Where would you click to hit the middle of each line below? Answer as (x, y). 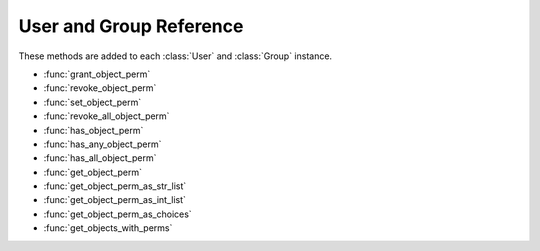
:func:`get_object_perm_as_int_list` (115, 200)
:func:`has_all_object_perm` (100, 158)
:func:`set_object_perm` (92, 102)
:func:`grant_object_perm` (97, 74)
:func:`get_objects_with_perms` (108, 228)
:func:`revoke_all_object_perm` (106, 116)
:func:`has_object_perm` (93, 130)
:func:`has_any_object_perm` (102, 144)
